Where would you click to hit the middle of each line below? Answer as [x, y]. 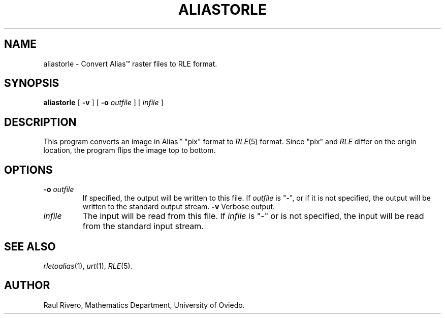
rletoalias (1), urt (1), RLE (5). [88, 266]
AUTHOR [27, 285]
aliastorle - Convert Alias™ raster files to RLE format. [130, 63]
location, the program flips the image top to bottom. [130, 150]
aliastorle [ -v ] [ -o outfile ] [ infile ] [103, 103]
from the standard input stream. [143, 226]
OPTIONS [28, 170]
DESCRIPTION [40, 122]
